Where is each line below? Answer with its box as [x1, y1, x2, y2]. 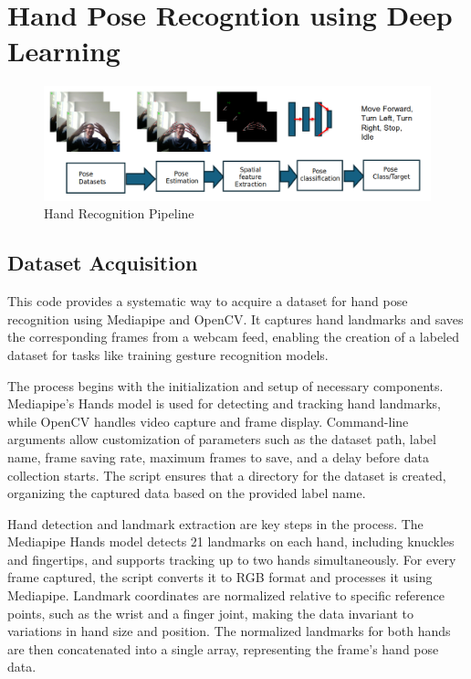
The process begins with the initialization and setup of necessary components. [7, 376, 444, 395]
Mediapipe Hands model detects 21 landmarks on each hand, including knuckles [7, 532, 455, 551]
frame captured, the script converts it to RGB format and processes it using [7, 568, 433, 587]
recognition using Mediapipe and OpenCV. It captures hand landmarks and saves [7, 309, 464, 328]
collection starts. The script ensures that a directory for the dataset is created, [7, 465, 446, 484]
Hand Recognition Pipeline [44, 204, 194, 223]
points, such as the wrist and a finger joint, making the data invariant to [7, 603, 413, 622]
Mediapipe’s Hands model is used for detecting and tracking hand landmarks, [7, 394, 441, 413]
